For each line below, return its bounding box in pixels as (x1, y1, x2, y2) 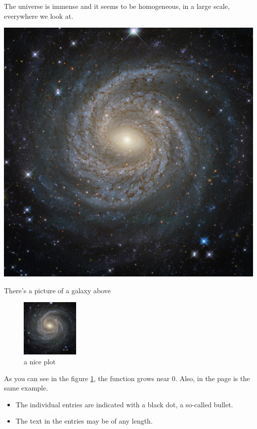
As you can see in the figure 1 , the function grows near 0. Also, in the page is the (4, 373, 250, 383)
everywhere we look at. (4, 10, 74, 21)
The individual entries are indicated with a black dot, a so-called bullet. (15, 399, 233, 409)
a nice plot (24, 356, 56, 366)
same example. (4, 383, 48, 393)
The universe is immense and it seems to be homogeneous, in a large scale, (4, 1, 230, 11)
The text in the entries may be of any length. (15, 416, 153, 426)
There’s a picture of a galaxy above (4, 285, 111, 295)
